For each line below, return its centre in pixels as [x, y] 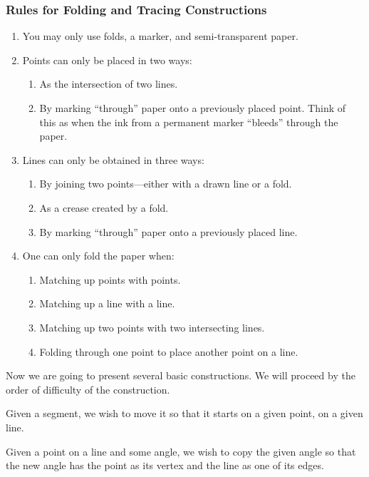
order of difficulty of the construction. [88, 389]
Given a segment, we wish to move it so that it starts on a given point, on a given [184, 413]
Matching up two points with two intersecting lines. [152, 327]
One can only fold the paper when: [98, 256]
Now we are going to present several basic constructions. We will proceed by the [181, 375]
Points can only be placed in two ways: [107, 60]
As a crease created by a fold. [104, 207]
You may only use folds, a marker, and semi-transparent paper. [160, 36]
